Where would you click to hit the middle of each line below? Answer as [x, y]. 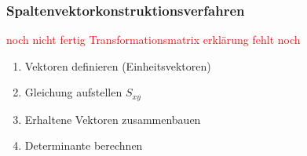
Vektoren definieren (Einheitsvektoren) [118, 65]
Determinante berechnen [84, 145]
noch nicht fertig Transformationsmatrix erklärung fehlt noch [153, 40]
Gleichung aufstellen [73, 92]
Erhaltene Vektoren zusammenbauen [113, 119]
